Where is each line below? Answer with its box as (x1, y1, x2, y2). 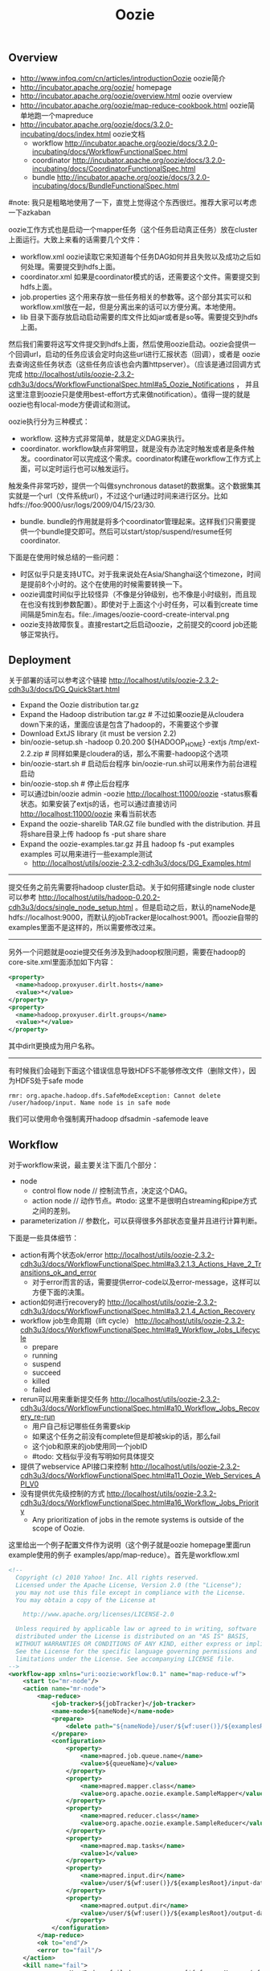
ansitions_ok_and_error (19, 1268, 97, 1277)
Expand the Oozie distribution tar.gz (19, 700, 139, 710)
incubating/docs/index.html (19, 129, 111, 138)
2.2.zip (19, 749, 43, 759)
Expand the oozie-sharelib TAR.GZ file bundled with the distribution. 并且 (19, 819, 261, 829)
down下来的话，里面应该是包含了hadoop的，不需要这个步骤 (19, 719, 219, 729)
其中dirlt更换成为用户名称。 (8, 1041, 99, 1051)
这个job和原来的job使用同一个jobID (31, 1441, 148, 1452)
